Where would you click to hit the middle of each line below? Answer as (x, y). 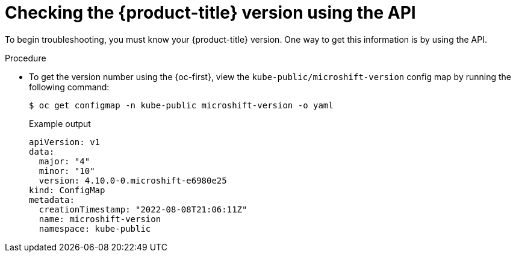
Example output (60, 123)
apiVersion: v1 (65, 142)
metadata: (52, 200)
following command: (69, 87)
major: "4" (64, 161)
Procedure (26, 58)
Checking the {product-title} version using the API (210, 13)
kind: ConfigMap (67, 190)
